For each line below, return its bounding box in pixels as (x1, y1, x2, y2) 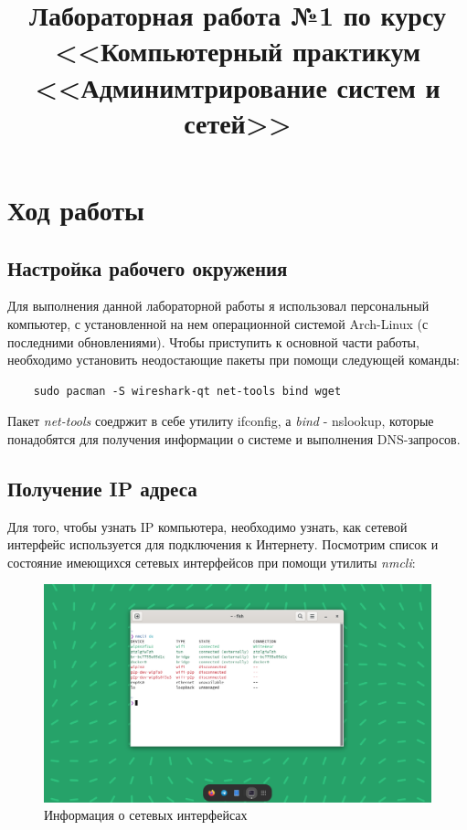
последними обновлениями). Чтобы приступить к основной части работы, (7, 332, 419, 351)
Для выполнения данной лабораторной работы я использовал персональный (7, 296, 430, 315)
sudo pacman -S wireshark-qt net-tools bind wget (33, 384, 342, 398)
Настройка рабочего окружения (7, 253, 288, 282)
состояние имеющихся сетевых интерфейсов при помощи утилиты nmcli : (7, 552, 416, 571)
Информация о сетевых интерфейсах (44, 805, 248, 825)
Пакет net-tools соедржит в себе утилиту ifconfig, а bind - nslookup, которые (7, 411, 434, 431)
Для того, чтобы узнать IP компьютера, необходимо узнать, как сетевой (7, 516, 408, 536)
